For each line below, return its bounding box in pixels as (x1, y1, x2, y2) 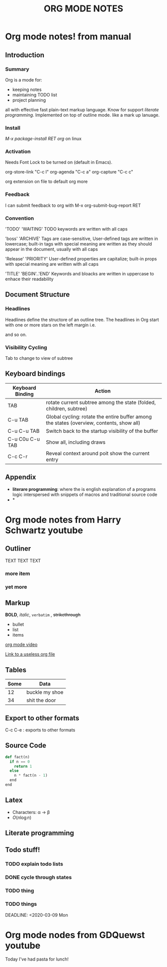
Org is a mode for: (5, 77, 42, 82)
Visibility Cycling (5, 344, 47, 351)
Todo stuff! (5, 846, 40, 854)
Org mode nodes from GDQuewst (5, 929, 145, 941)
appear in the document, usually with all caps (5, 246, 98, 252)
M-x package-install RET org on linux (5, 136, 82, 142)
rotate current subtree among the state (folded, (46, 399, 156, 405)
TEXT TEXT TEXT (5, 558, 41, 564)
